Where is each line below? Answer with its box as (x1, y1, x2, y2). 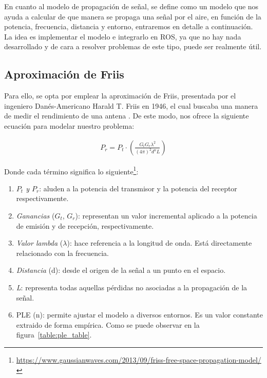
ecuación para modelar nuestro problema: (4, 120, 135, 131)
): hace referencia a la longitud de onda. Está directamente (67, 237, 252, 248)
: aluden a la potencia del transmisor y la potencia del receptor (39, 183, 237, 193)
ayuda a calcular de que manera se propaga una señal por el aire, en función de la (4, 11, 261, 22)
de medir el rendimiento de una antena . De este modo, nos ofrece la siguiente (4, 110, 249, 121)
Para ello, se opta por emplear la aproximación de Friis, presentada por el (4, 90, 236, 101)
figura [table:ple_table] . (16, 329, 92, 340)
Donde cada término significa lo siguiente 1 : (4, 164, 139, 176)
